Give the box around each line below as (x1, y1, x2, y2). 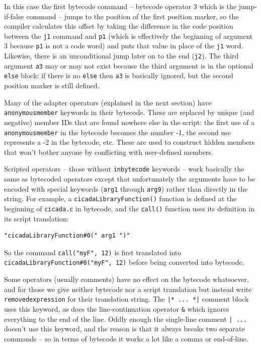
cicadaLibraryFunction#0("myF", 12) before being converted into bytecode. (4, 257, 244, 267)
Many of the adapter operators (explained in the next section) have (4, 97, 212, 107)
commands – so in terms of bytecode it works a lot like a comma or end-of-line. (4, 333, 248, 343)
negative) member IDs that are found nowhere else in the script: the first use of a (4, 117, 255, 127)
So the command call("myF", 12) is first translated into (4, 247, 182, 257)
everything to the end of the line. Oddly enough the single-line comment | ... (4, 313, 247, 324)
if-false (4, 11, 24, 21)
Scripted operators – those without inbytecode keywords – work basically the (4, 163, 244, 174)
